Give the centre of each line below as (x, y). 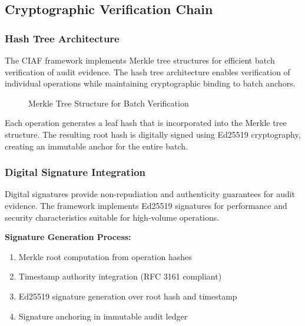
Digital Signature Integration (75, 172)
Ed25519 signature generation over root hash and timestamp (128, 296)
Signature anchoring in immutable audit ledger (103, 316)
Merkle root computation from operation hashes (105, 256)
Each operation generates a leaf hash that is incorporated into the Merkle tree (146, 123)
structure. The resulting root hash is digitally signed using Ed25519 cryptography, (153, 134)
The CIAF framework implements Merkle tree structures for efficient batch (140, 60)
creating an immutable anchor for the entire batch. (96, 146)
